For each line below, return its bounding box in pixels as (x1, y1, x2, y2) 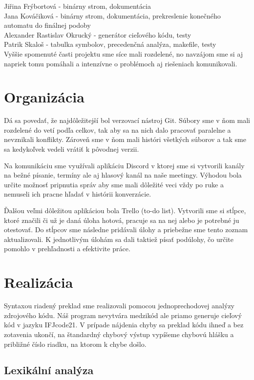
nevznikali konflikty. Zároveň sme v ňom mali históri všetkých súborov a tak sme (4, 134, 246, 144)
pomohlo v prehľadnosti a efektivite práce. (4, 243, 130, 254)
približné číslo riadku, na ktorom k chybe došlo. (4, 339, 147, 349)
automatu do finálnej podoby (4, 20, 91, 30)
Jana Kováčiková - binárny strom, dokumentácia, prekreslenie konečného (4, 10, 221, 20)
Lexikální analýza (4, 362, 94, 378)
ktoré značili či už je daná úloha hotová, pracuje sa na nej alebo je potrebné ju (4, 215, 239, 225)
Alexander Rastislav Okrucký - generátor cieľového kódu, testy (4, 29, 191, 40)
